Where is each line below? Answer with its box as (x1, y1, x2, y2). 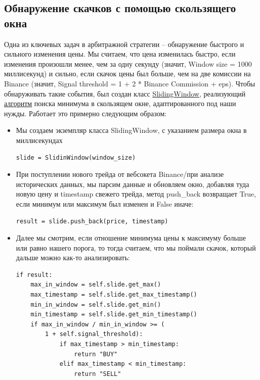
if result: (16, 271, 53, 278)
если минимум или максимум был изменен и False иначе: (16, 198, 194, 209)
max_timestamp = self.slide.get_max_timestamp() (30, 291, 197, 299)
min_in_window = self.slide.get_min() (30, 301, 161, 308)
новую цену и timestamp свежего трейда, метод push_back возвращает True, (16, 188, 256, 199)
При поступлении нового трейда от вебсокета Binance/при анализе (16, 169, 224, 179)
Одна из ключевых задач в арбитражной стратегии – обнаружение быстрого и (4, 38, 244, 49)
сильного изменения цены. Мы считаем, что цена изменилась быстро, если (4, 49, 236, 59)
